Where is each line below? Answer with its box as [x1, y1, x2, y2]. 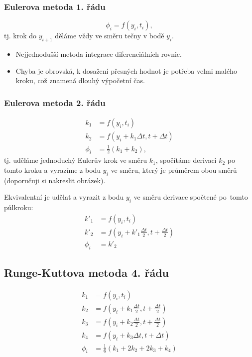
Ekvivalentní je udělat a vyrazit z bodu [4, 192, 124, 202]
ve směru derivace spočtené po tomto [133, 192, 248, 202]
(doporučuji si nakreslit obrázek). [4, 175, 106, 185]
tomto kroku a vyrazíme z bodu [4, 165, 101, 175]
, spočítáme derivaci [155, 155, 217, 165]
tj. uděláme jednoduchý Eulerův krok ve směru [4, 155, 147, 165]
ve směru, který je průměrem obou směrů [111, 165, 237, 175]
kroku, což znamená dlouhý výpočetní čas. [15, 75, 145, 86]
